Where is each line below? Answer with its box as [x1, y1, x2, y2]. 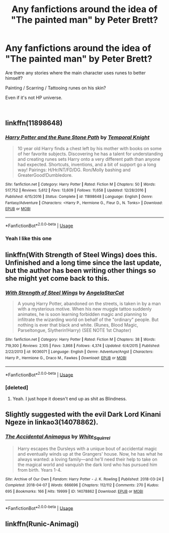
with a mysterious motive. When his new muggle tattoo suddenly [17, 306, 152, 312]
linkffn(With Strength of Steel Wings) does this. [5, 250, 157, 259]
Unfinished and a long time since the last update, [5, 258, 162, 267]
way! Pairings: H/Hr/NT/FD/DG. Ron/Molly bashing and [17, 167, 131, 173]
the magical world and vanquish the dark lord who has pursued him [17, 461, 157, 468]
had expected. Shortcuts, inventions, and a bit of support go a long [17, 161, 156, 167]
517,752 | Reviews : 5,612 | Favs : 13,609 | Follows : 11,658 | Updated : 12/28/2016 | [5, 188, 146, 193]
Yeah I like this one [5, 235, 52, 242]
